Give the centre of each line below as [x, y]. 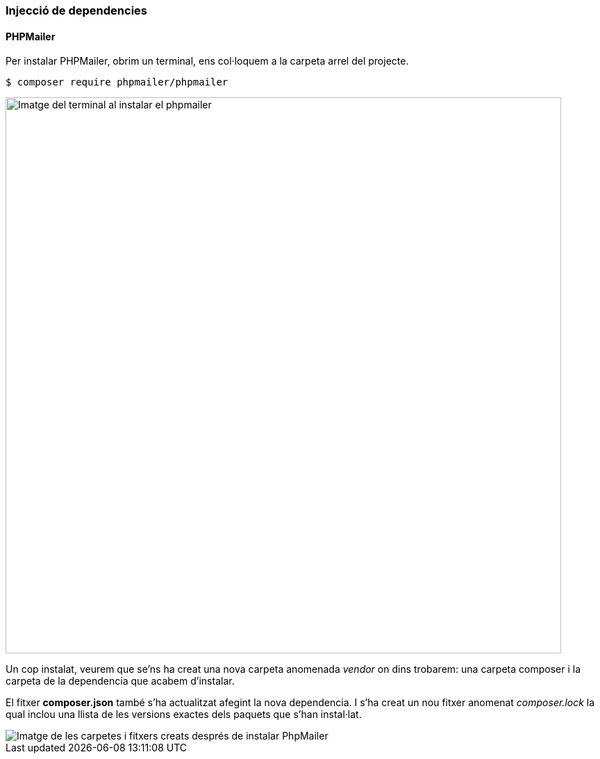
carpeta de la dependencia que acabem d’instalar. [120, 681]
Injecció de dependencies [76, 10]
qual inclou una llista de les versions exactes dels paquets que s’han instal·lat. [184, 715]
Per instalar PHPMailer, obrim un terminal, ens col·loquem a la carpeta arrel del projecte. [207, 61]
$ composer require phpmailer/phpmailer [117, 82]
